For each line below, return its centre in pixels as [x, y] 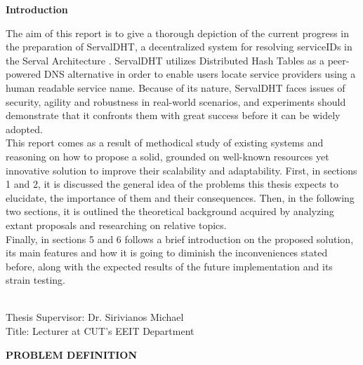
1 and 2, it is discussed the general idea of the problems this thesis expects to [172, 184]
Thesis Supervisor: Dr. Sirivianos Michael [95, 317]
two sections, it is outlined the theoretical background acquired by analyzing [170, 211]
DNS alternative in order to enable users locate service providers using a [200, 74]
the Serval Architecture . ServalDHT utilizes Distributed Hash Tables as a [165, 60]
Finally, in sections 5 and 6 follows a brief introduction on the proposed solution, [180, 239]
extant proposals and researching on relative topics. [116, 225]
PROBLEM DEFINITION [71, 354]
